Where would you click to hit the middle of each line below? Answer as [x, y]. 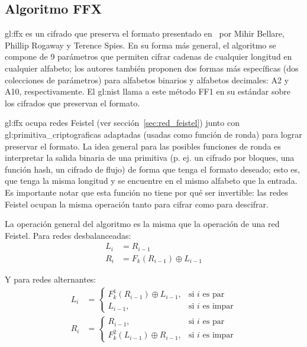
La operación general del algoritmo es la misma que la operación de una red [142, 224]
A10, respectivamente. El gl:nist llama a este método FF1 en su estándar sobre [148, 91]
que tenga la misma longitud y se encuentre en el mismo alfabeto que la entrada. [151, 181]
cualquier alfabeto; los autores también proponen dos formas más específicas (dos [152, 68]
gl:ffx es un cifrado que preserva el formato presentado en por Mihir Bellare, [145, 33]
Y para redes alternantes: [51, 279]
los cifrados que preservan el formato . [72, 103]
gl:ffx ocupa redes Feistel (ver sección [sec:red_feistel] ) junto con [122, 123]
